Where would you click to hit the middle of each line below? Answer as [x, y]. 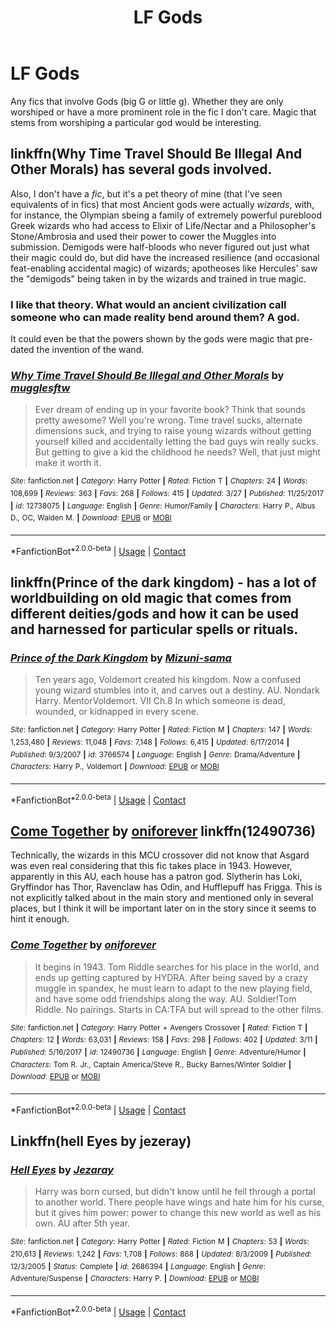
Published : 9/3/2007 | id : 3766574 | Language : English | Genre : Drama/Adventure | [155, 754]
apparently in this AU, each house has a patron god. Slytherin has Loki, [156, 877]
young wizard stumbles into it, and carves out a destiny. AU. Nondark [177, 690]
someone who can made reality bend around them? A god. [155, 317]
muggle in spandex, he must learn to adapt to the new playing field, [173, 988]
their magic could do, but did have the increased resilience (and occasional [165, 257]
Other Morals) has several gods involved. [141, 169]
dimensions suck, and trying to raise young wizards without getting [173, 431]
